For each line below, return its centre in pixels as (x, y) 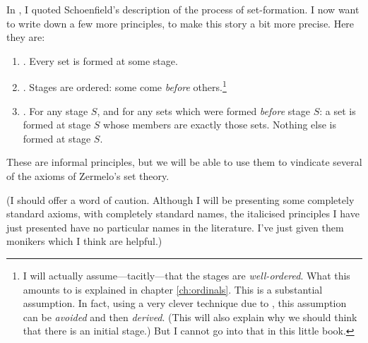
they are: (26, 37)
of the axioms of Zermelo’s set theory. (88, 176)
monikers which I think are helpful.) (84, 241)
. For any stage (55, 110)
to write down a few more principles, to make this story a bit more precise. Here (180, 23)
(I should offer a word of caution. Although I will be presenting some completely (180, 199)
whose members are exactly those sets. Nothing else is (220, 125)
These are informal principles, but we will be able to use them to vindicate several (184, 162)
